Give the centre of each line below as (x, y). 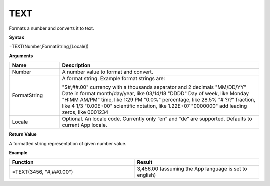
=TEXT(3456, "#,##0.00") (43, 172)
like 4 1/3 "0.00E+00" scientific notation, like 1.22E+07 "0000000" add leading (155, 106)
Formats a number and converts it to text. (52, 28)
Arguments (21, 56)
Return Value (23, 134)
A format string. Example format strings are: (114, 79)
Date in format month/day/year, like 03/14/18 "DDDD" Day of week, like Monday (156, 94)
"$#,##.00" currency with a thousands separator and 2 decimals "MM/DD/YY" (154, 87)
